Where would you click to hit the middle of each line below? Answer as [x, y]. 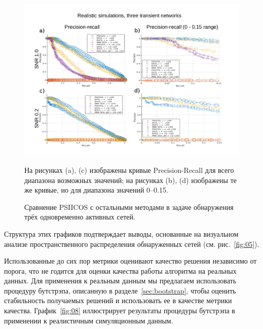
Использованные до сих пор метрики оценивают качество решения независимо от [130, 261]
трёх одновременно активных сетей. [80, 217]
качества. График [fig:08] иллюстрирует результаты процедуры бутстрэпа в [120, 310]
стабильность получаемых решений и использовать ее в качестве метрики [118, 300]
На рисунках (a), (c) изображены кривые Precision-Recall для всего [129, 170]
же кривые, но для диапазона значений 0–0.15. [96, 190]
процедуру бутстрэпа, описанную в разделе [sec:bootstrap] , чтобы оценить [120, 290]
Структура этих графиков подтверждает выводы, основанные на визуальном [121, 233]
